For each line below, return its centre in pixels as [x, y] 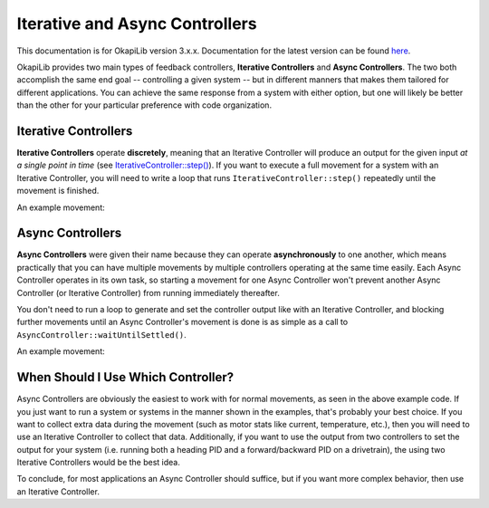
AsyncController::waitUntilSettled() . [102, 334]
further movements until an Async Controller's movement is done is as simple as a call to [182, 322]
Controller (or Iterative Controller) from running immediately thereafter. [148, 292]
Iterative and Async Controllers [137, 24]
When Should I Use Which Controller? [125, 377]
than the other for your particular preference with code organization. [144, 105]
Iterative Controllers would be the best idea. [99, 463]
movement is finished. [58, 191]
